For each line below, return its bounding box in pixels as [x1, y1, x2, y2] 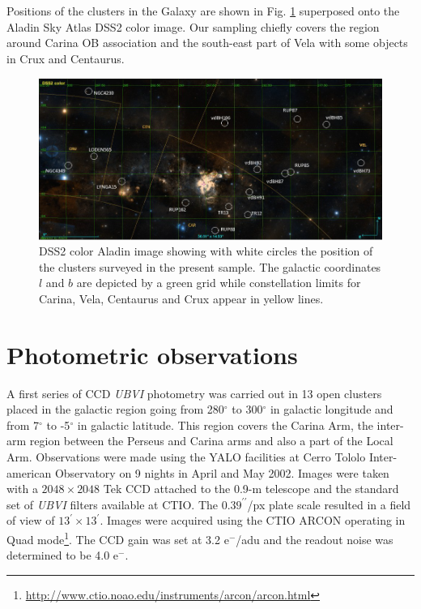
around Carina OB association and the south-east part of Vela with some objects [6, 34, 408, 51]
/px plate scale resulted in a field [247, 495, 411, 513]
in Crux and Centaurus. [6, 49, 125, 66]
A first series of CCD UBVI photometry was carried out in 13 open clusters [6, 384, 382, 401]
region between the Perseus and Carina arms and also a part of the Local [29, 432, 393, 449]
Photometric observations [6, 337, 298, 371]
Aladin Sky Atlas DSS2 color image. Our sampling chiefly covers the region [6, 18, 380, 35]
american [6, 464, 52, 481]
